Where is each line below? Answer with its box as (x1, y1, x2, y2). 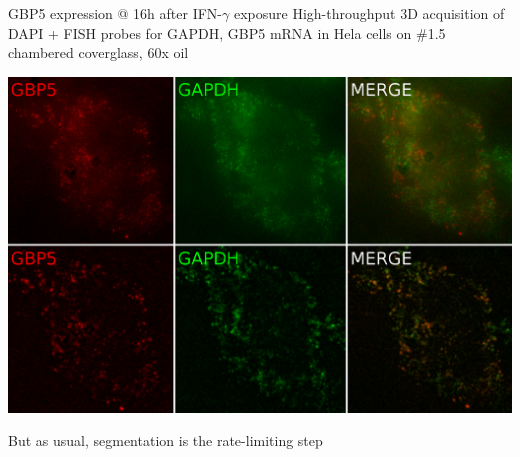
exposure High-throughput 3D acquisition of (233, 3, 505, 23)
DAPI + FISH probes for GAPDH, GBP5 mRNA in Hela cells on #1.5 (8, 22, 446, 43)
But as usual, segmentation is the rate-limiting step (8, 430, 323, 451)
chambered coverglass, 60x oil (8, 42, 189, 63)
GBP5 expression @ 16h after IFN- (8, 3, 223, 23)
